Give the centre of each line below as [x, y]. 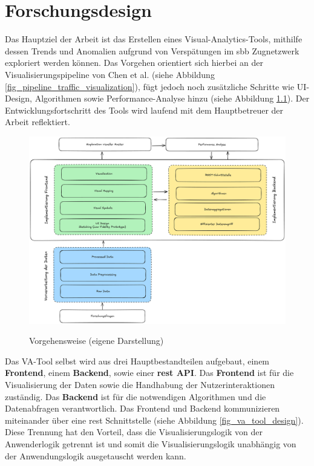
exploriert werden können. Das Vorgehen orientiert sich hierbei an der [134, 63]
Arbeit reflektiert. [38, 122]
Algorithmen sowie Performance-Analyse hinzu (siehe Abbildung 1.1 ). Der [172, 98]
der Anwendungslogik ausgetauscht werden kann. [96, 455]
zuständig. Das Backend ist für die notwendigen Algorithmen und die [136, 396]
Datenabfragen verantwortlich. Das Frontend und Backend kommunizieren [142, 408]
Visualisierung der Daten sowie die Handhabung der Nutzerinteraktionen [140, 384]
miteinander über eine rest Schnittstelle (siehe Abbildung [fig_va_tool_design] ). [154, 420]
